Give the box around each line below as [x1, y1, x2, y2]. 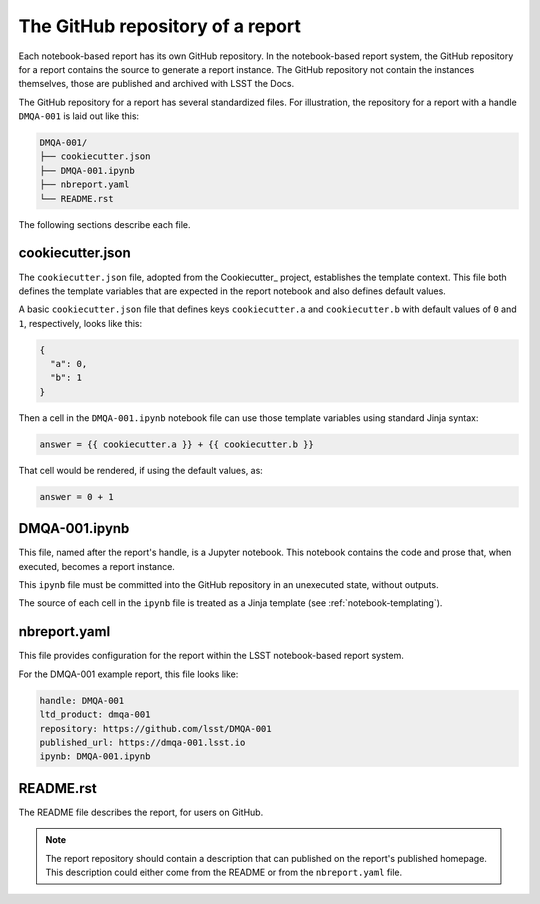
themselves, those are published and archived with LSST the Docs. [18, 78, 295, 90]
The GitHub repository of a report [18, 15, 302, 37]
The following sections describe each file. [18, 218, 191, 230]
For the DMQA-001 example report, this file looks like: [18, 668, 239, 680]
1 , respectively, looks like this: [18, 317, 143, 329]
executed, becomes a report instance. [18, 560, 175, 572]
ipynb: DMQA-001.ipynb [39, 751, 151, 762]
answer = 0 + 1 [39, 491, 114, 502]
